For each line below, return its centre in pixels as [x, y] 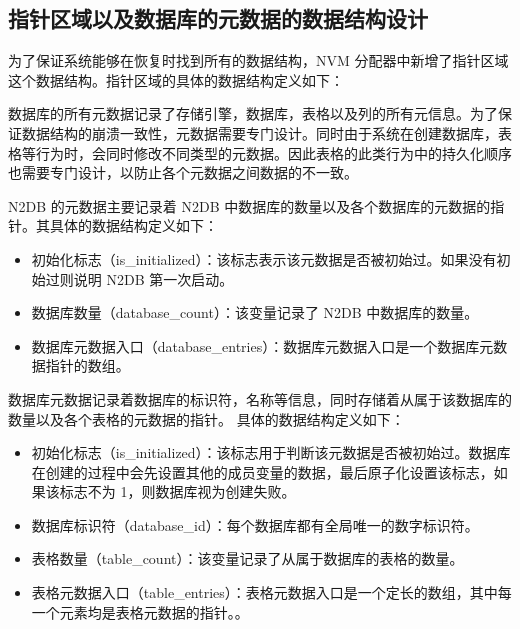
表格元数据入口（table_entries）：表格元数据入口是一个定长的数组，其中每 [271, 592]
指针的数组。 [87, 365]
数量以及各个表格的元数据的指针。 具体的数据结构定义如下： [206, 418]
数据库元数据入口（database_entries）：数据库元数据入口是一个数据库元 [262, 345]
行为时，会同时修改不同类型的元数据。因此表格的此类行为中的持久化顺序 [273, 152]
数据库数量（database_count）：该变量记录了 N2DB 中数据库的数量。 [255, 312]
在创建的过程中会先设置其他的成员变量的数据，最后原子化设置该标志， [262, 471]
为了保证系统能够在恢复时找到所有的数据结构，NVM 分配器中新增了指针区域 [258, 60]
